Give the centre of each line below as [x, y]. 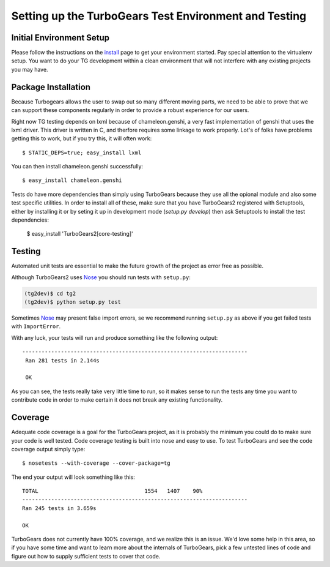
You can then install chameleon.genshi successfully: [77, 167]
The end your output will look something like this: [73, 477]
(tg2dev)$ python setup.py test [73, 302]
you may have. [30, 69]
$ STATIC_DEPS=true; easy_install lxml [82, 152]
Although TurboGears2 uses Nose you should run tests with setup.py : [101, 277]
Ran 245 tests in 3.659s [59, 508]
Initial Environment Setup [61, 38]
